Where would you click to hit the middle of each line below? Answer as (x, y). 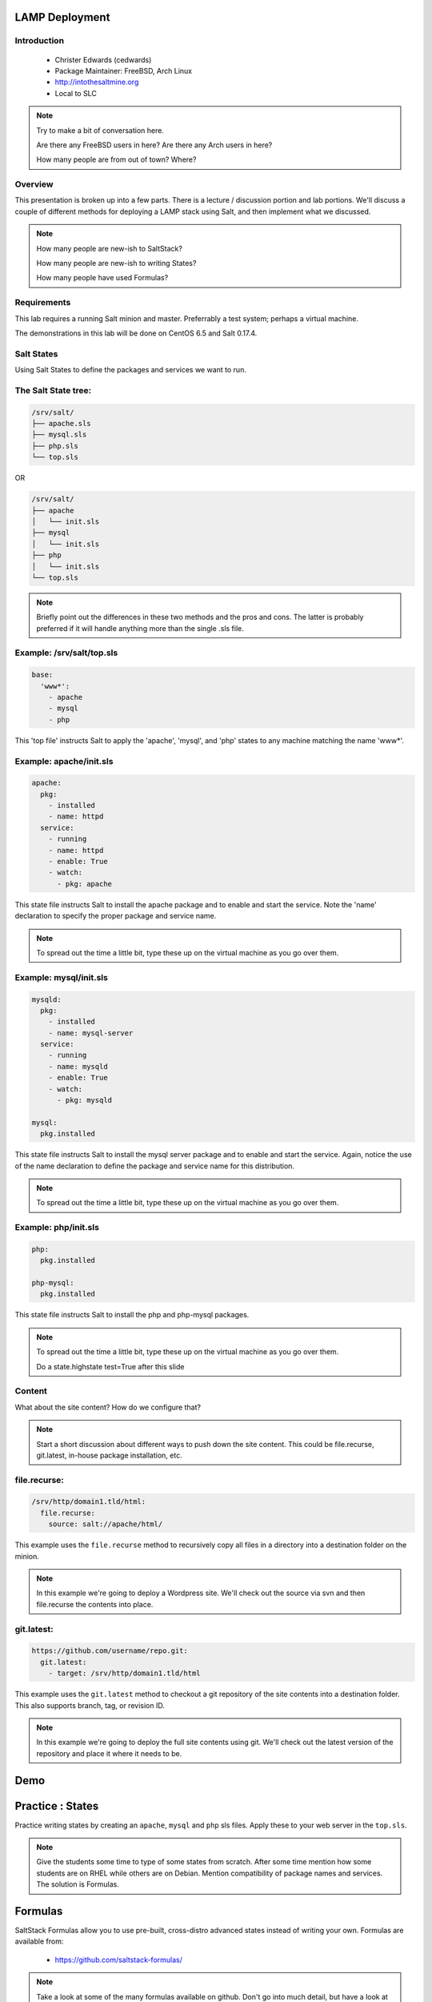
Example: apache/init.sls (64, 761)
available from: (39, 1941)
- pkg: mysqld (84, 1100)
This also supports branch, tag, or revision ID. (90, 1705)
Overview (34, 184)
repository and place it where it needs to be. (109, 1753)
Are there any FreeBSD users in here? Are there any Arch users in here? (154, 145)
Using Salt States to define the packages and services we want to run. (131, 370)
